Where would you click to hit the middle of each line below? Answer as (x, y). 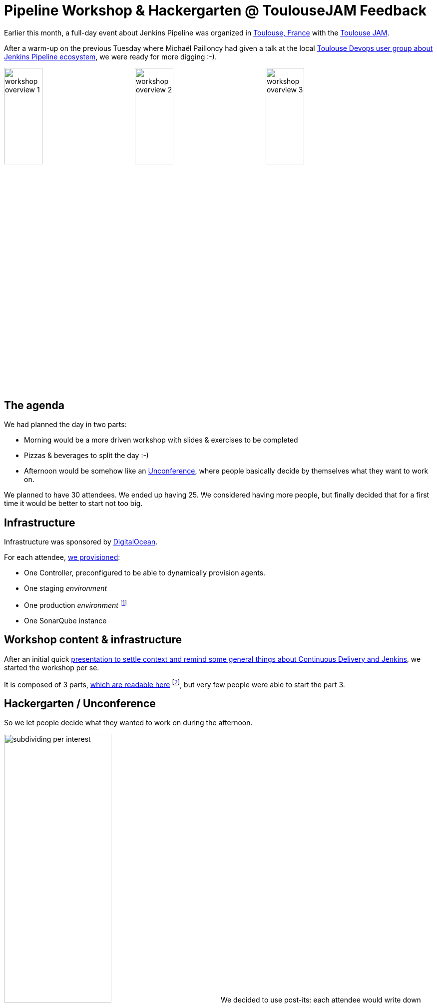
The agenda (34, 405)
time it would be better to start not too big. (73, 504)
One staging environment (66, 588)
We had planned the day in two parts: (65, 425)
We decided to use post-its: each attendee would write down (321, 1000)
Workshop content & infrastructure (93, 640)
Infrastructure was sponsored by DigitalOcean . (81, 542)
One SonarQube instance (65, 620)
